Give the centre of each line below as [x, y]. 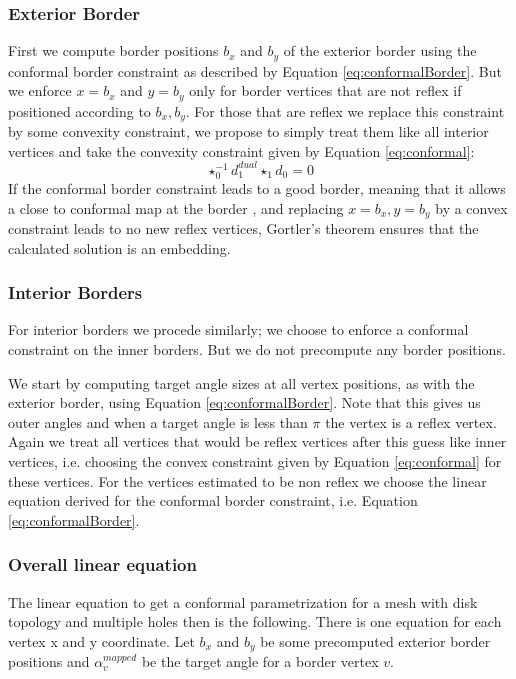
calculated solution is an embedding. [119, 247]
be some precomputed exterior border [375, 640]
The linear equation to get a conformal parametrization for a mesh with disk [243, 601]
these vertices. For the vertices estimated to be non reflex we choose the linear [247, 480]
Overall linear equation [102, 564]
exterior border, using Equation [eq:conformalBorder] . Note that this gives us [244, 402]
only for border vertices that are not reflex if [325, 90]
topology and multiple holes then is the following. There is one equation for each [255, 621]
